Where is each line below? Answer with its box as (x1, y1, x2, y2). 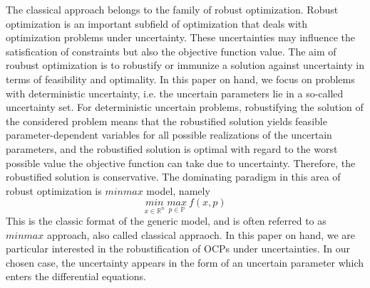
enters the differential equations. (6, 269, 147, 284)
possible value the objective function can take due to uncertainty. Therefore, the (6, 155, 356, 170)
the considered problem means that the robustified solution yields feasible (6, 113, 327, 128)
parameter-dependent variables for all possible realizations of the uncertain (6, 127, 332, 142)
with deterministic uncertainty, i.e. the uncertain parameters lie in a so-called (6, 85, 344, 100)
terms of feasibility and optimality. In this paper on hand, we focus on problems (6, 71, 355, 86)
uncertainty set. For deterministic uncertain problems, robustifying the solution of (6, 100, 364, 114)
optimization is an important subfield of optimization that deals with (6, 16, 308, 31)
